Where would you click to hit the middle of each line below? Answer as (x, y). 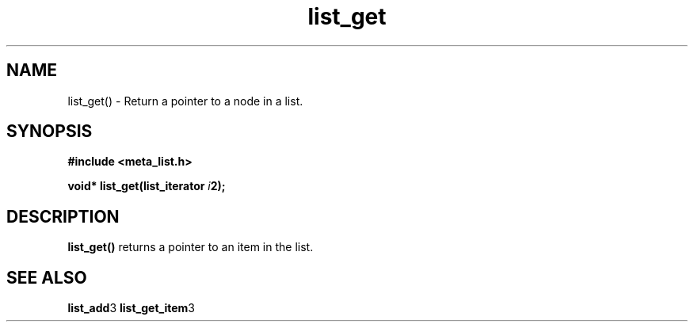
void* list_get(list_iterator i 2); (147, 186)
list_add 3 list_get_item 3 (131, 308)
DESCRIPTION (63, 216)
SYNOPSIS (50, 132)
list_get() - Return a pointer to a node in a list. (185, 101)
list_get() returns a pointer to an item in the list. (191, 247)
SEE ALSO (47, 277)
